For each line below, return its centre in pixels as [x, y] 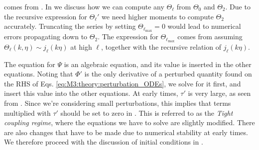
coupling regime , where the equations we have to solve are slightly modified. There [129, 122]
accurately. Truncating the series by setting [70, 26]
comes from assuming [210, 37]
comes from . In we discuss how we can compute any [84, 6]
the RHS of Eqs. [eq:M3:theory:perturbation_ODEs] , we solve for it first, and [123, 83]
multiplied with [27, 112]
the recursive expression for [46, 16]
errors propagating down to [46, 37]
